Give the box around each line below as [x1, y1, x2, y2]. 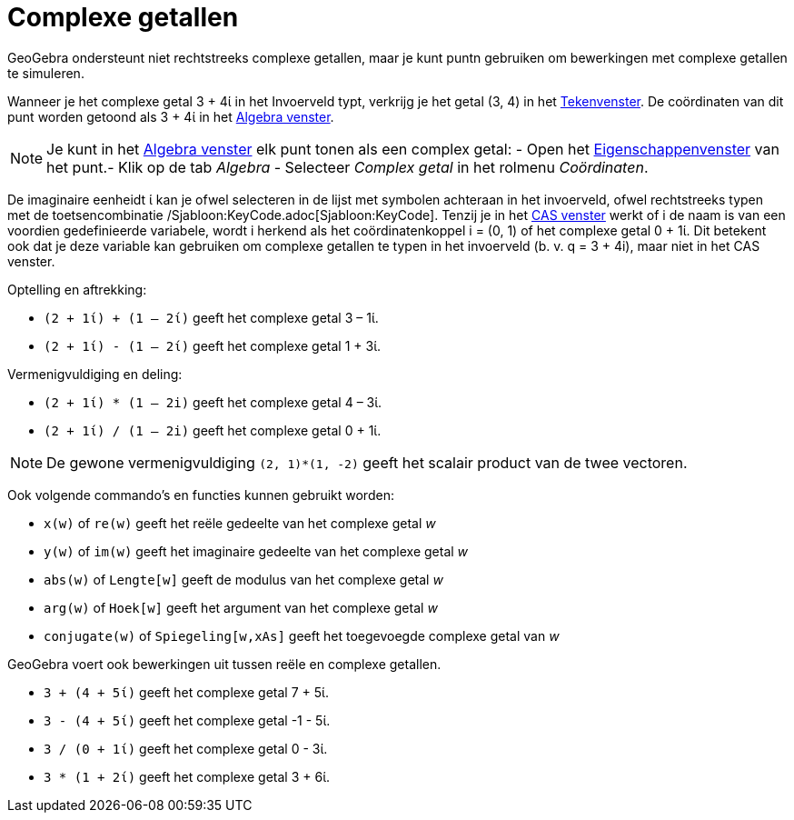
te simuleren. [7, 65, 84, 81]
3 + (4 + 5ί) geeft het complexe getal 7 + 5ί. [44, 684, 329, 700]
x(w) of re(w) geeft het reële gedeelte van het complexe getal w [44, 515, 436, 531]
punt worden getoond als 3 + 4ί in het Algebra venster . [7, 108, 334, 125]
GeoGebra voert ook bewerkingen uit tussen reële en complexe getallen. [7, 655, 442, 672]
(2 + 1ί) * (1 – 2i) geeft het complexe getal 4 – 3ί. [44, 394, 382, 410]
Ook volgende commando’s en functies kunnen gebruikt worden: [7, 486, 394, 503]
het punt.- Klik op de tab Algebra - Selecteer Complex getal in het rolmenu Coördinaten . [46, 157, 649, 176]
